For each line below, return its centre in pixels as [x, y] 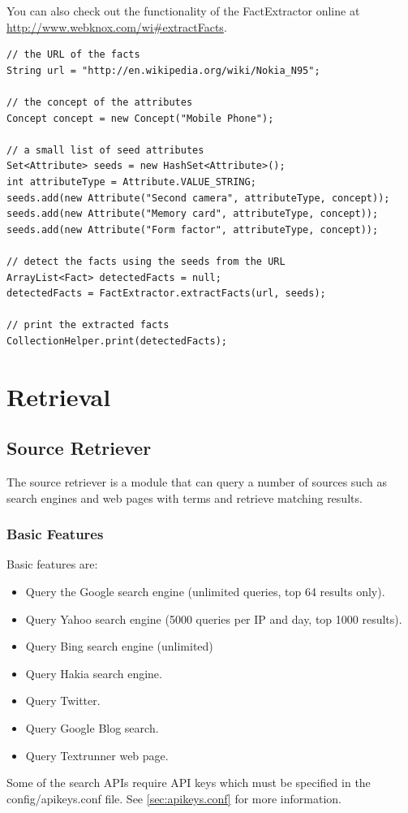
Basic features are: [52, 564]
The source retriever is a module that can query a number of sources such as [197, 482]
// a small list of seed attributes [105, 150]
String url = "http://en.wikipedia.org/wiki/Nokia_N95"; [163, 70]
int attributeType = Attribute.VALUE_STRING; [131, 182]
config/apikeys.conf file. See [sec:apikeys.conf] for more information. [174, 798]
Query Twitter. [63, 701]
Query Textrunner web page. [97, 755]
